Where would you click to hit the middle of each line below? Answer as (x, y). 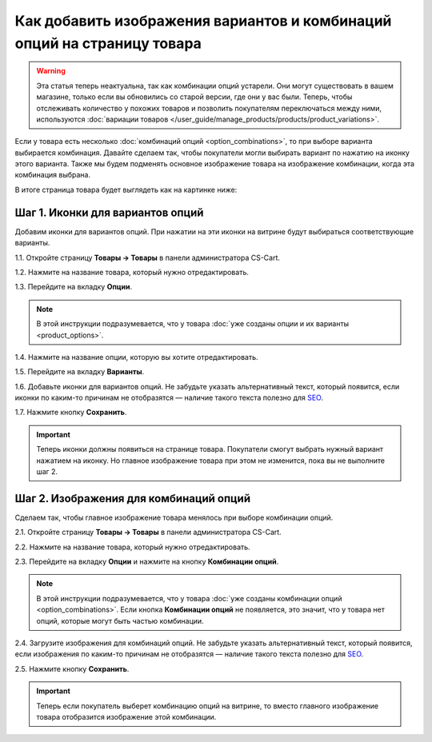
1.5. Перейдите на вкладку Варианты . (80, 372)
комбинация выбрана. (53, 175)
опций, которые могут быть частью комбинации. (120, 620)
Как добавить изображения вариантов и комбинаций (203, 21)
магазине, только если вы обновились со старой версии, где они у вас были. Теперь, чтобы (194, 97)
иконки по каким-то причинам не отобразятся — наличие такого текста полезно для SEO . (169, 398)
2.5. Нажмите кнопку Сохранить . (72, 668)
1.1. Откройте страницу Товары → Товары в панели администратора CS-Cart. (147, 257)
